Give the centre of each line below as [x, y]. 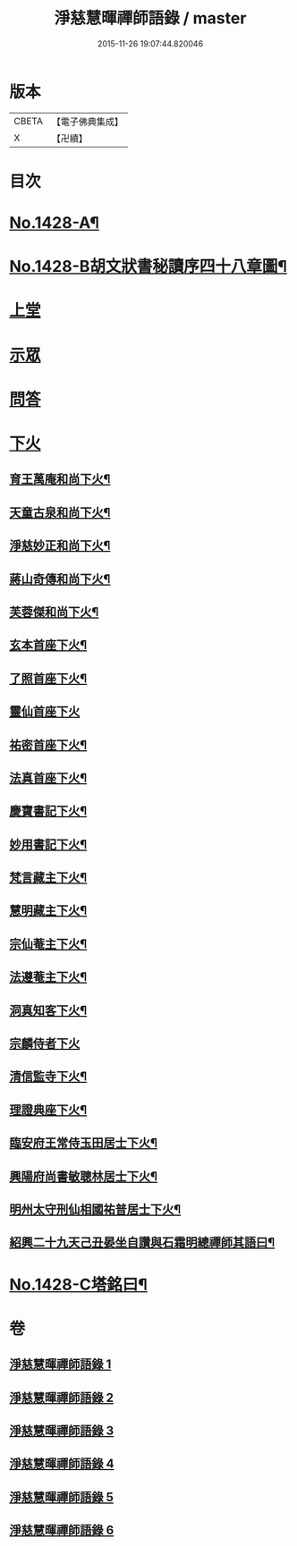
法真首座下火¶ [48, 777]
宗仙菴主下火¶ [48, 944]
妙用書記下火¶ [48, 845]
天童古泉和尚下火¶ [60, 512]
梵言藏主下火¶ [48, 878]
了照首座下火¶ [48, 678]
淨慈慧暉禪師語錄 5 [62, 1497]
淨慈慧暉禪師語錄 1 [60, 1364]
